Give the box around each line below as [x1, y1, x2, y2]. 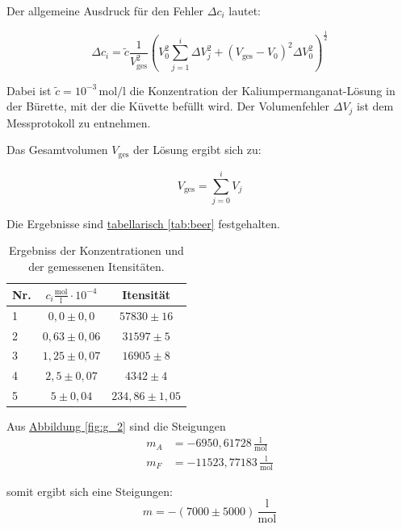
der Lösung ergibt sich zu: [133, 141, 262, 158]
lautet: [228, 2, 261, 19]
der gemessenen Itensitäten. [28, 258, 165, 275]
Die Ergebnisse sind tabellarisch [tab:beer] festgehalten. [6, 215, 280, 231]
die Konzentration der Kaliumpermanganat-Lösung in [129, 81, 396, 98]
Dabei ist [6, 81, 52, 98]
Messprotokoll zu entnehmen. [6, 114, 151, 131]
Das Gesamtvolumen [6, 141, 108, 158]
